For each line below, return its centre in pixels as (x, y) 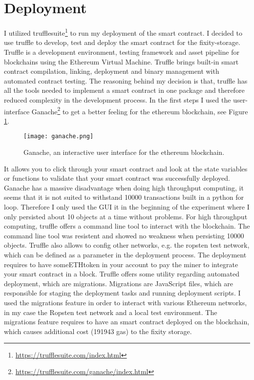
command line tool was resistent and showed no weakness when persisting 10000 (124, 235)
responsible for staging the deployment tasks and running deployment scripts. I (122, 293)
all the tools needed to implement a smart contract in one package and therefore (124, 90)
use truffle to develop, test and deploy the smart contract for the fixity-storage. (122, 42)
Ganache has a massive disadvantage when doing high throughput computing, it (124, 187)
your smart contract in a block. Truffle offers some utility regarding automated (122, 274)
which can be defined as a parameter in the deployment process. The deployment (125, 254)
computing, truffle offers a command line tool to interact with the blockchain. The (127, 226)
